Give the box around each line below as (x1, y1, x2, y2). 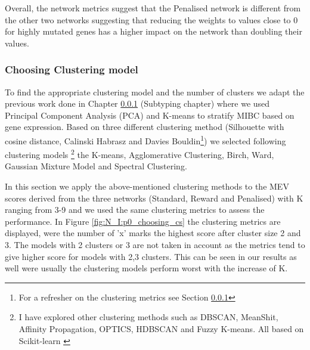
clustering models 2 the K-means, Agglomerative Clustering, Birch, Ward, (5, 147, 274, 160)
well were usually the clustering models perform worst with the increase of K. (5, 262, 288, 274)
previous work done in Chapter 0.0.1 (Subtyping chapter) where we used (5, 97, 270, 110)
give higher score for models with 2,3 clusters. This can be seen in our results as (5, 250, 297, 262)
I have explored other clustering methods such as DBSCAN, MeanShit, (18, 311, 278, 323)
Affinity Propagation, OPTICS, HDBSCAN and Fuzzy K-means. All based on (18, 323, 304, 334)
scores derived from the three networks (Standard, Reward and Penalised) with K (5, 191, 303, 204)
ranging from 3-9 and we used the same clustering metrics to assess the (5, 203, 265, 216)
